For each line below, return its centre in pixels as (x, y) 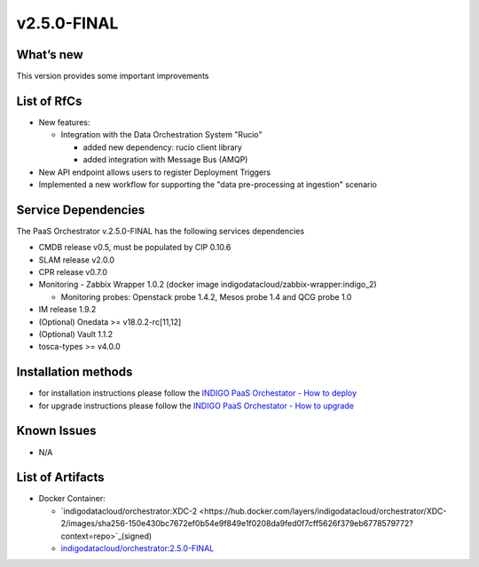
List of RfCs (49, 101)
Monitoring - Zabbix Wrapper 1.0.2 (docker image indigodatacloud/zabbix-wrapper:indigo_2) (208, 285)
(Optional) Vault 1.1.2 (76, 334)
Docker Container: (72, 499)
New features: (64, 122)
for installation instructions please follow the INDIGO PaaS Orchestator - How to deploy (198, 393)
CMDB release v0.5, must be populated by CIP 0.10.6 (135, 248)
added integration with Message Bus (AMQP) (165, 160)
